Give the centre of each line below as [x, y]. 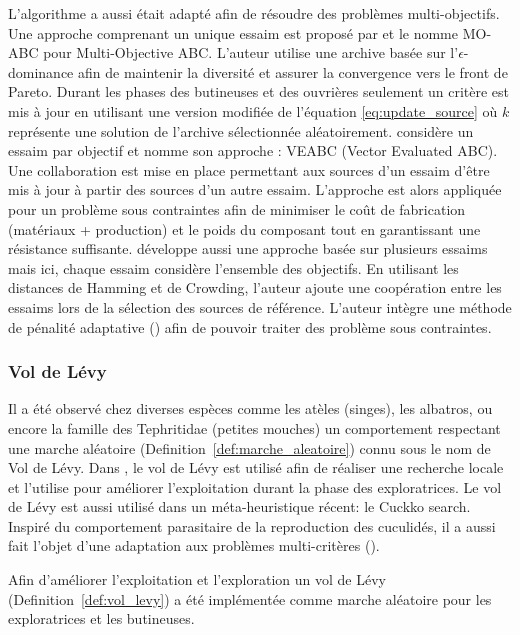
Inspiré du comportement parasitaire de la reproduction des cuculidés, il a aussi [252, 525]
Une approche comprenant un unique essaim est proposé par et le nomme [233, 32]
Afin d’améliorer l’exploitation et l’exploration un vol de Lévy [197, 579]
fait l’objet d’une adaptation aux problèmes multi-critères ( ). [194, 545]
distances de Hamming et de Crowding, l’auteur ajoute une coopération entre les [255, 287]
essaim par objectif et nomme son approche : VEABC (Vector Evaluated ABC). [253, 150]
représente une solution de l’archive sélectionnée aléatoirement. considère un [241, 130]
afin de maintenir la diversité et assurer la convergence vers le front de [292, 71]
